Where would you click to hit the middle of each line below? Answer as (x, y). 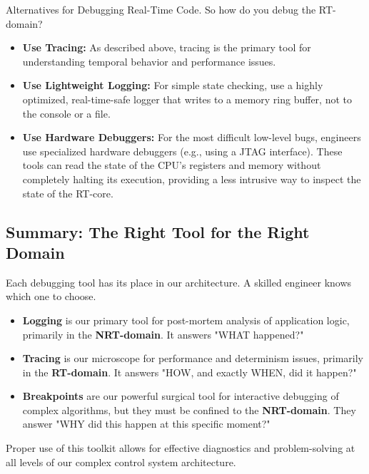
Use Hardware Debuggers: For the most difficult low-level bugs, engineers (192, 137)
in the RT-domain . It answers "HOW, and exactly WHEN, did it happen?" (189, 372)
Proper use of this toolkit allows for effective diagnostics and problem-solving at (181, 448)
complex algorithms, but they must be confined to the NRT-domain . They (189, 409)
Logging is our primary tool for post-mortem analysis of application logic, (186, 320)
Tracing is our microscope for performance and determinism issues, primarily (193, 358)
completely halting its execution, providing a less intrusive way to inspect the (192, 179)
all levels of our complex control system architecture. (121, 462)
